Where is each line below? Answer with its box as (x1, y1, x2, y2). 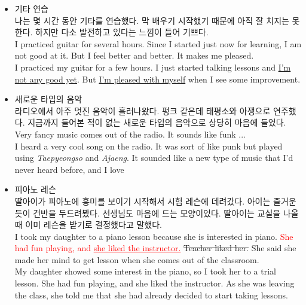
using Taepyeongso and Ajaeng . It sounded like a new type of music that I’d (14, 151, 293, 164)
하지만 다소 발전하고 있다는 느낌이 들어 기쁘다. (35, 26, 209, 38)
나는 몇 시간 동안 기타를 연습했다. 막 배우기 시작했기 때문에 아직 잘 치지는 (14, 14, 289, 26)
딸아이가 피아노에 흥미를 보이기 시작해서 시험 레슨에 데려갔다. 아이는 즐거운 (14, 194, 296, 207)
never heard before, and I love (14, 163, 124, 175)
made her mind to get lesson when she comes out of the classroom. (14, 253, 259, 266)
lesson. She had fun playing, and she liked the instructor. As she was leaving (14, 277, 295, 289)
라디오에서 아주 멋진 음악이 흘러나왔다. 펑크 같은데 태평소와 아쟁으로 (14, 104, 271, 117)
